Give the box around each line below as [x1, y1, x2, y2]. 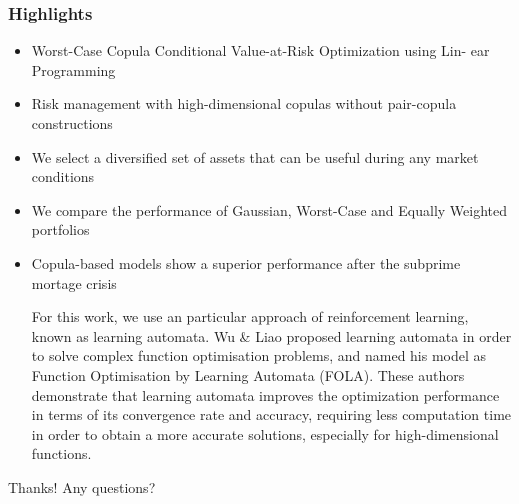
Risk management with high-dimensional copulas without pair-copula [31, 93, 457, 114]
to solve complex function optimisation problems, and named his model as [31, 345, 487, 366]
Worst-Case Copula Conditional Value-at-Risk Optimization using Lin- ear [31, 40, 490, 61]
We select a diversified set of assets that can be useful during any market [31, 146, 479, 167]
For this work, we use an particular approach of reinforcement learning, [31, 306, 469, 327]
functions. [31, 443, 92, 464]
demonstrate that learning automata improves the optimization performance [31, 384, 500, 405]
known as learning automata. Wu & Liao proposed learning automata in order [31, 325, 512, 346]
